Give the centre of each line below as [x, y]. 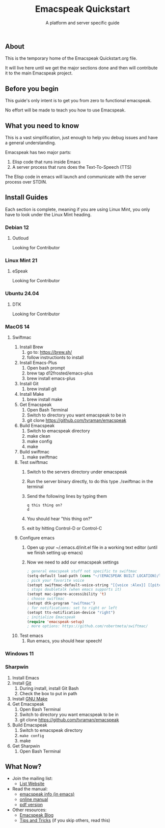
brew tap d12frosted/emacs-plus [60, 373]
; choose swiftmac [46, 599]
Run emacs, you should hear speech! [64, 641]
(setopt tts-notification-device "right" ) [71, 612]
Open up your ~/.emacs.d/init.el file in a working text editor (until [92, 547]
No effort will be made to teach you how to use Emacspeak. [66, 110]
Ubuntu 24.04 [22, 294]
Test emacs [31, 636]
